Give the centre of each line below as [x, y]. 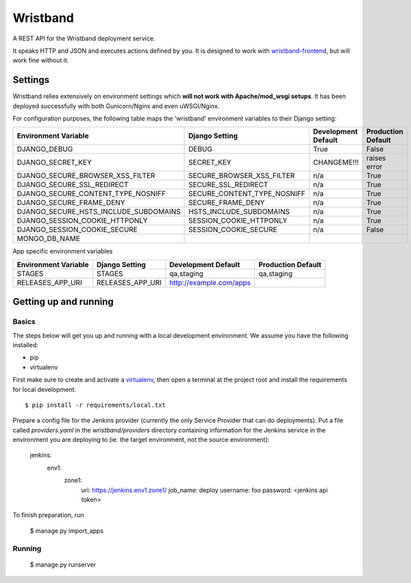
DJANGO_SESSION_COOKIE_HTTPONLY [82, 221]
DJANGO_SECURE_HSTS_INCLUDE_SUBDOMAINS [99, 212]
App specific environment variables [63, 251]
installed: [26, 345]
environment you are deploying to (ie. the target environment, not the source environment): [141, 440]
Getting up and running [63, 302]
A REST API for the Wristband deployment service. [84, 38]
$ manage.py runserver [63, 565]
